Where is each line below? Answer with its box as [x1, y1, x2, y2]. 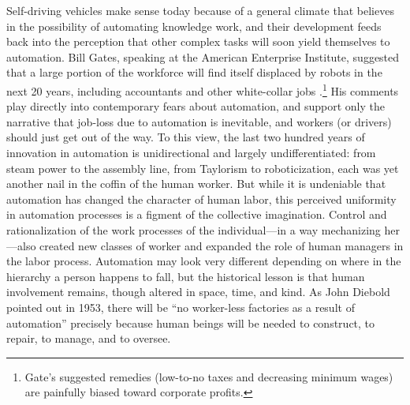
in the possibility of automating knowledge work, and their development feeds [6, 17, 382, 34]
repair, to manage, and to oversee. [6, 330, 171, 347]
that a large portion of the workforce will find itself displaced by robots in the [6, 64, 382, 81]
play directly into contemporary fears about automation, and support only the [6, 98, 385, 114]
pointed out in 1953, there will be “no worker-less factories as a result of [6, 298, 355, 315]
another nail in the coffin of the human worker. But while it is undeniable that [6, 175, 386, 192]
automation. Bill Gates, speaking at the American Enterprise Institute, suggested [6, 48, 400, 65]
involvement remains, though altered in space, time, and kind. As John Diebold [6, 283, 390, 300]
